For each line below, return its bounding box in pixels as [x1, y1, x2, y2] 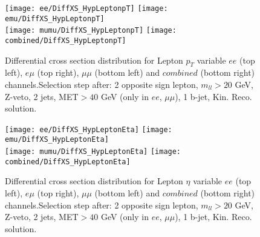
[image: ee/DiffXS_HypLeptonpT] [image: [5, 4, 168, 13]
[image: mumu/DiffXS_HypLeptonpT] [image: [5, 26, 177, 35]
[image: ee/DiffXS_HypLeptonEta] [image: [5, 125, 172, 134]
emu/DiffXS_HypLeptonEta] [5, 135, 109, 144]
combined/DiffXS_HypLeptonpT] [5, 36, 126, 45]
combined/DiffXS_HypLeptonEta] [5, 157, 131, 166]
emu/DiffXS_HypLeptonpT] [5, 14, 105, 23]
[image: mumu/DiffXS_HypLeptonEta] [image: [5, 147, 181, 156]
